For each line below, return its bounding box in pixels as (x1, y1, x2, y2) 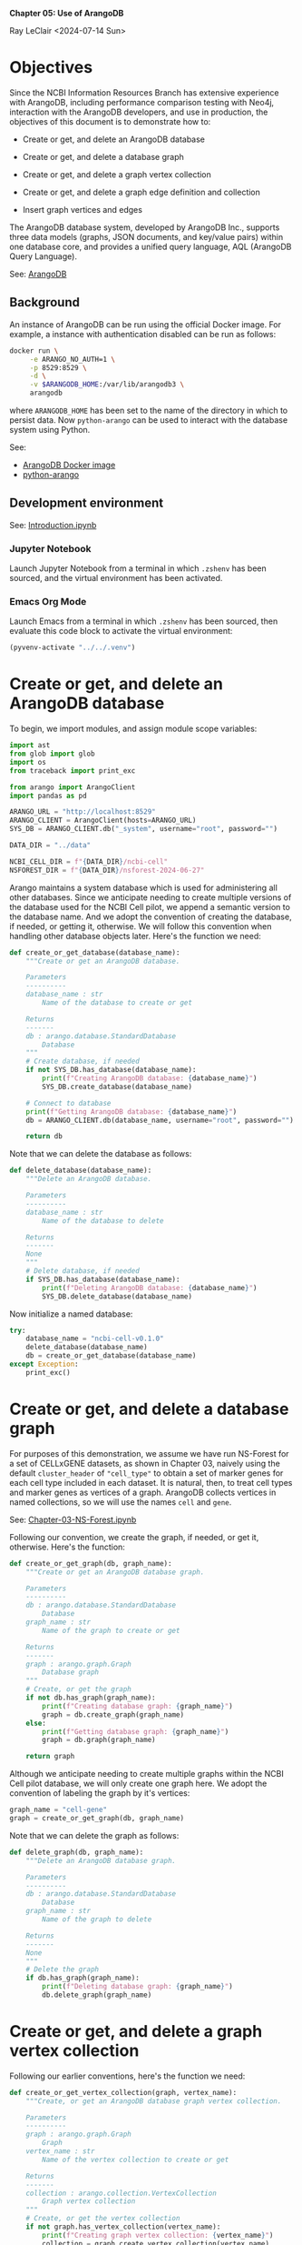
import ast (9, 741, 51, 750)
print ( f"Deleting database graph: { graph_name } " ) (42, 1982, 233, 1991)
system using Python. (9, 425, 91, 435)
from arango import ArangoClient (9, 782, 136, 792)
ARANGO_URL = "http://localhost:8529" (9, 807, 156, 817)
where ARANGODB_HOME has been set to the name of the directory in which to (9, 405, 288, 416)
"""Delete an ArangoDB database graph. (25, 1856, 177, 1865)
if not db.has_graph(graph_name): (25, 1693, 156, 1703)
